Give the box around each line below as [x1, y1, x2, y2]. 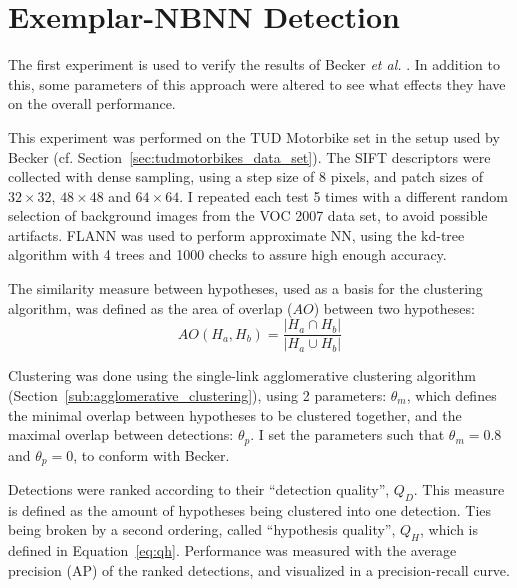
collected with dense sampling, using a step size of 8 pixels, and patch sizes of [8, 166, 484, 187]
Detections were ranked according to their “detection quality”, [8, 479, 390, 499]
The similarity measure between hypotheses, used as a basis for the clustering [8, 278, 483, 299]
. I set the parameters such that [250, 424, 445, 445]
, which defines [406, 384, 497, 405]
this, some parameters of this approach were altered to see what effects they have [8, 73, 506, 94]
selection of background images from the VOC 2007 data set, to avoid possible [8, 205, 488, 226]
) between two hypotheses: [313, 297, 475, 318]
